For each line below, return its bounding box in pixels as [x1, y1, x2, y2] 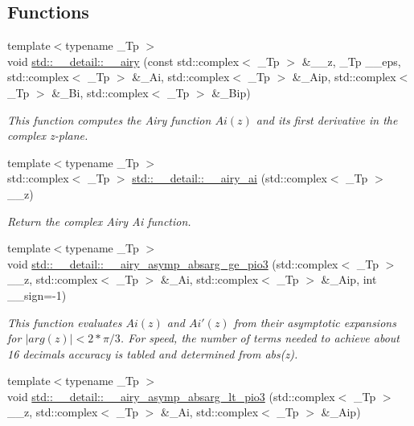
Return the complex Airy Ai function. [7, 212, 191, 229]
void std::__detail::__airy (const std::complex [7, 52, 240, 69]
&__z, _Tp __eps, [301, 52, 401, 69]
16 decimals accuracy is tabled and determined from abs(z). [7, 345, 298, 362]
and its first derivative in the [256, 111, 398, 128]
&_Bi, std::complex [51, 84, 149, 100]
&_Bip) [211, 84, 251, 100]
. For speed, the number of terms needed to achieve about [120, 330, 400, 346]
